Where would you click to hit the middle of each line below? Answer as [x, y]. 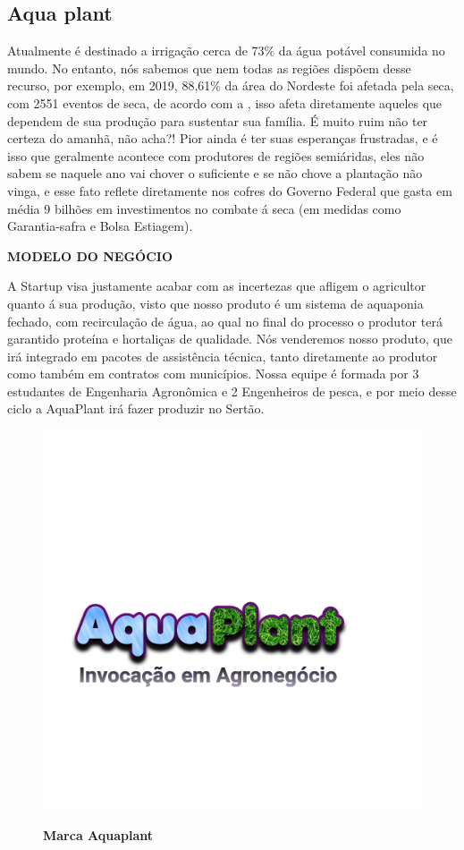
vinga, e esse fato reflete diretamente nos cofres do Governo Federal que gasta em [230, 190]
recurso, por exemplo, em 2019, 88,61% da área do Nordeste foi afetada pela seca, [231, 85]
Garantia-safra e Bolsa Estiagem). [100, 226]
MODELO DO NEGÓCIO [90, 255]
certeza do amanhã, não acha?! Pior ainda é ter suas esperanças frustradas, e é [223, 138]
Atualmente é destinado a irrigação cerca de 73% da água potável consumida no [226, 51]
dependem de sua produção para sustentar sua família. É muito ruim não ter [218, 120]
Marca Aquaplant [98, 834]
